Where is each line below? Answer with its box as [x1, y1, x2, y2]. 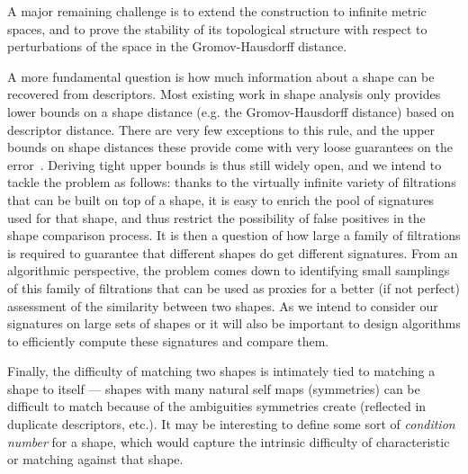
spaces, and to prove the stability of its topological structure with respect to [7, 19, 427, 38]
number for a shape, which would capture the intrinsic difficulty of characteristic [7, 432, 450, 451]
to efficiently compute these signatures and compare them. [7, 331, 329, 350]
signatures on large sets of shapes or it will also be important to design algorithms [7, 314, 461, 333]
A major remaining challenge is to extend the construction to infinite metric [7, 2, 427, 20]
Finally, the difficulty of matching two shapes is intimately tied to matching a [7, 362, 436, 380]
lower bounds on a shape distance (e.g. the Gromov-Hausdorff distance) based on [7, 102, 454, 121]
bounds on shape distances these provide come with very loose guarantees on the [7, 138, 453, 157]
